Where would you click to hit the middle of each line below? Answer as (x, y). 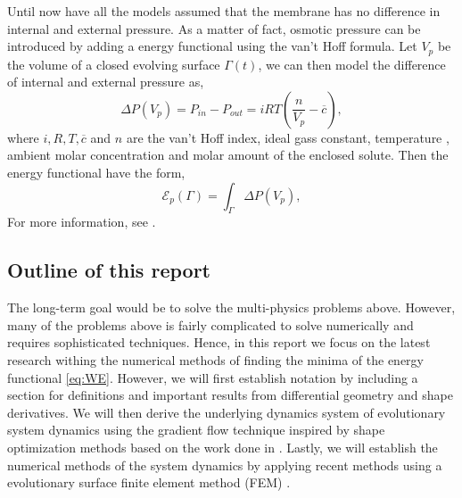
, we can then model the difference (352, 64)
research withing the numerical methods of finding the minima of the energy (215, 359)
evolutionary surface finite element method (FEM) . (149, 482)
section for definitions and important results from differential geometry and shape (230, 395)
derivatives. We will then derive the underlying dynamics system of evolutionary (227, 412)
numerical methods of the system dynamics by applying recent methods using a (225, 465)
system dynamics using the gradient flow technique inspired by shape (196, 430)
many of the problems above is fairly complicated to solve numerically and (210, 324)
